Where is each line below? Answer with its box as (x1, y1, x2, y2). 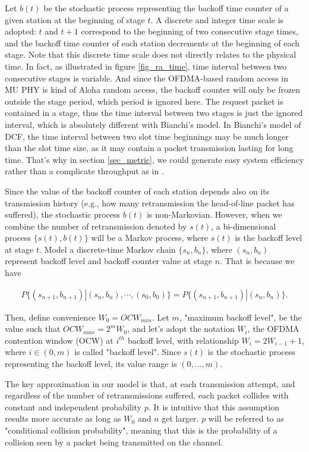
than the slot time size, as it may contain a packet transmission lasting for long (5, 142, 294, 154)
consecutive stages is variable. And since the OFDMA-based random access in (5, 71, 289, 84)
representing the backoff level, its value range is (5, 357, 177, 370)
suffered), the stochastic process (5, 208, 121, 221)
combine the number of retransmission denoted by (5, 219, 187, 232)
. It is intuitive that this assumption (148, 400, 280, 413)
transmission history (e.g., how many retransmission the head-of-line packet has (5, 196, 295, 209)
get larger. (162, 412, 199, 425)
